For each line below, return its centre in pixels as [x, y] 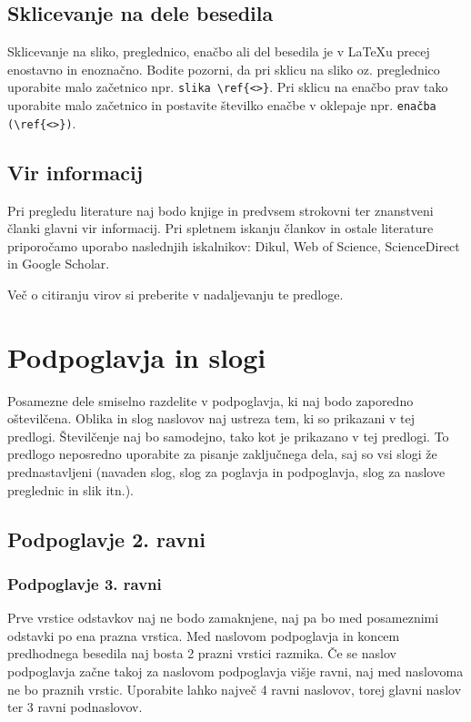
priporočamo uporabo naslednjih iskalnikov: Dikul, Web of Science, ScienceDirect [234, 245]
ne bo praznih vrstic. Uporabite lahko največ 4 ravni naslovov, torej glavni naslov [235, 689]
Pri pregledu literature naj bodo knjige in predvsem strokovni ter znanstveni [220, 210]
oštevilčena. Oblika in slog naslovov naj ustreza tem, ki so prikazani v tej [211, 418]
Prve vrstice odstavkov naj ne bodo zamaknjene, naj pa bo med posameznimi [223, 618]
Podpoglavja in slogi [137, 356]
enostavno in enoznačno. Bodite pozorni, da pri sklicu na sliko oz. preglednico [224, 69]
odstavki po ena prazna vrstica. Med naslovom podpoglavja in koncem [204, 635]
